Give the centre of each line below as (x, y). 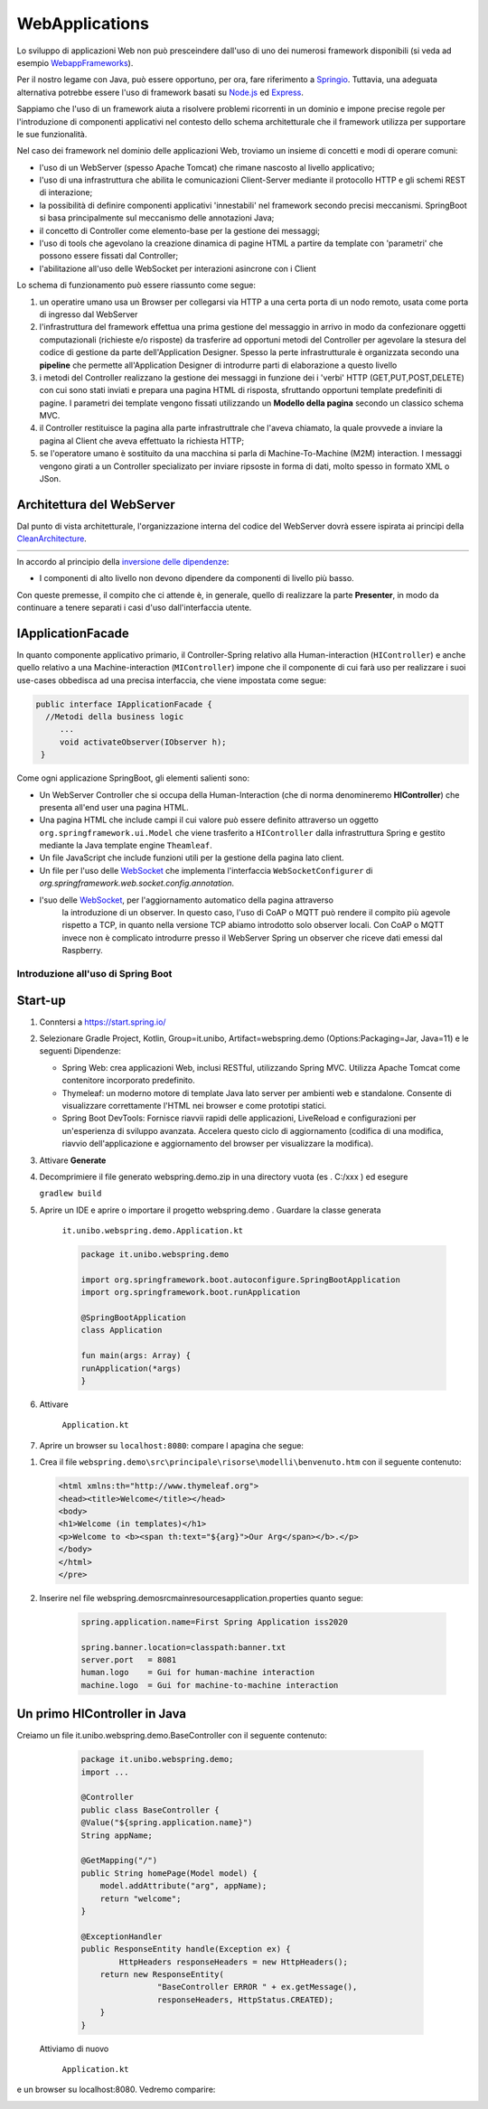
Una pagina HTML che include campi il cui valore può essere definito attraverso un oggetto (209, 820)
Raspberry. (82, 951)
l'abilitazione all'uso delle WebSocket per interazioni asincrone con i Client (178, 268)
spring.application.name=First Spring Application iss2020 (214, 1622)
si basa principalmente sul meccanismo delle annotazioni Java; (157, 218)
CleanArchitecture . (52, 539)
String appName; (117, 1835)
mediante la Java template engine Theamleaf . (126, 846)
